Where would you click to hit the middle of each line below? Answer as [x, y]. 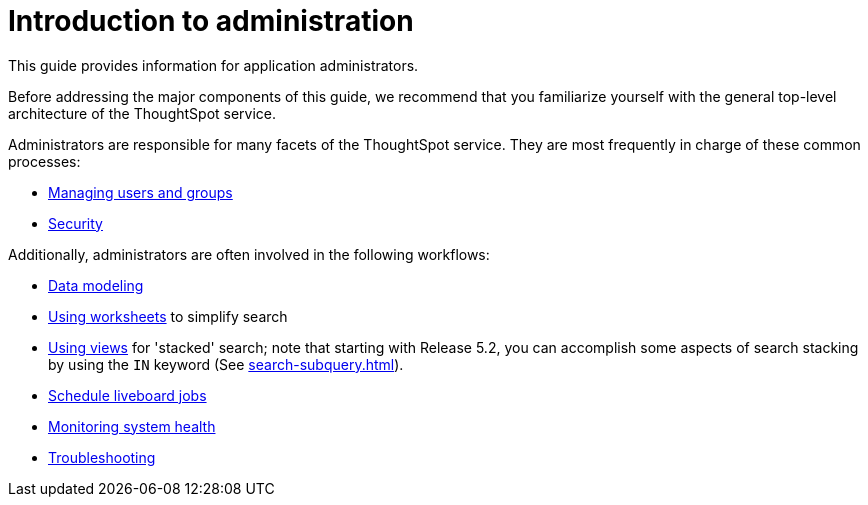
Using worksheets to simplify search [168, 316]
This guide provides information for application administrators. [213, 65]
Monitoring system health [132, 426]
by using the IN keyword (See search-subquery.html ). [226, 364]
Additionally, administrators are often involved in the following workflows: [249, 254]
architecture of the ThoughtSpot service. [142, 113]
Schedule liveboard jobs [127, 395]
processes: [44, 161]
